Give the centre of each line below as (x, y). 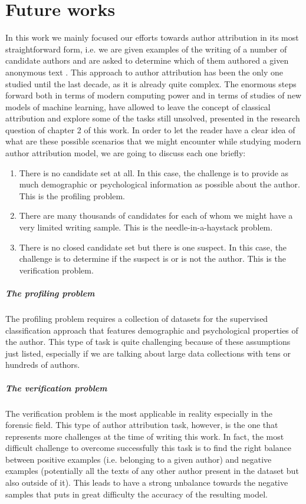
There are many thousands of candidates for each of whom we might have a (156, 215)
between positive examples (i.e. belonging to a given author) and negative (139, 459)
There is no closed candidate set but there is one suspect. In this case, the (153, 247)
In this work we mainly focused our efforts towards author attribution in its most (152, 37)
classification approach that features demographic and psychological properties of (152, 330)
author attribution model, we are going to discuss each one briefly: (126, 153)
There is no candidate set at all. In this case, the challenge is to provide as (154, 172)
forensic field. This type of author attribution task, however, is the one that (142, 425)
